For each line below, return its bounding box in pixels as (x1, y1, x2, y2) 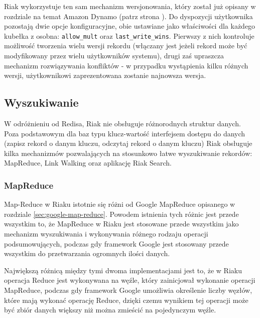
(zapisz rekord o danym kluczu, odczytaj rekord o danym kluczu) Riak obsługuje (4, 138, 252, 148)
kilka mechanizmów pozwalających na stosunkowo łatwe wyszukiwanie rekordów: (4, 147, 252, 158)
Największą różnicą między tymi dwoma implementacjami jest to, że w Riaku (4, 265, 242, 275)
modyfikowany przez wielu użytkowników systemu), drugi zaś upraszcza (4, 50, 224, 61)
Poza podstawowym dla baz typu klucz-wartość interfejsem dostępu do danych (4, 128, 245, 138)
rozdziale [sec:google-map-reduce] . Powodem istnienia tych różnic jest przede (4, 208, 239, 219)
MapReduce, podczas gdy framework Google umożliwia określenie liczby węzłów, (4, 284, 252, 295)
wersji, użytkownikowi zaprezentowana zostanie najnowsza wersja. (4, 70, 206, 81)
